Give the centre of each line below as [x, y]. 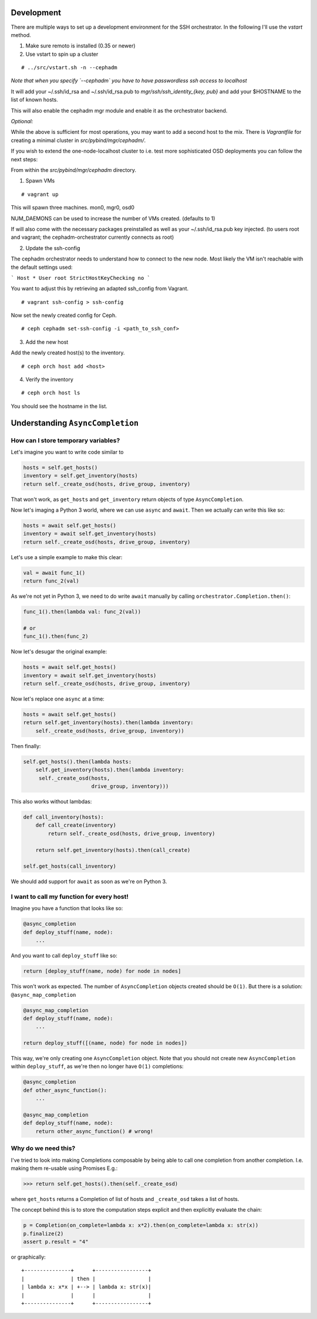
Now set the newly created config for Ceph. [64, 315]
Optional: [22, 121]
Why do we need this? [43, 1148]
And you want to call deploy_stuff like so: [64, 956]
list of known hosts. [34, 100]
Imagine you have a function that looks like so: [67, 908]
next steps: [24, 159]
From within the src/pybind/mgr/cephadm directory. [74, 170]
